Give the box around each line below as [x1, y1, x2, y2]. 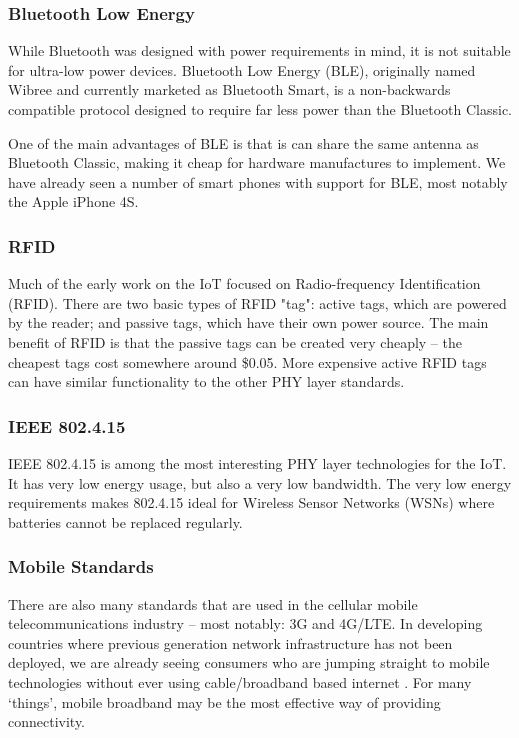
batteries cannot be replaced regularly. [8, 511, 243, 532]
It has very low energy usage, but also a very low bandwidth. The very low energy [8, 472, 512, 493]
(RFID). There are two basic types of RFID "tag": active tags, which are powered [8, 292, 507, 313]
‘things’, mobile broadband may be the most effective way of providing [8, 691, 441, 712]
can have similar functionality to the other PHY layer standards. [8, 371, 405, 392]
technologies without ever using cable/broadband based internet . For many [8, 671, 472, 692]
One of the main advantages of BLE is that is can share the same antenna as [8, 132, 479, 153]
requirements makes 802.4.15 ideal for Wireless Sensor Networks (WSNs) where [8, 492, 495, 513]
